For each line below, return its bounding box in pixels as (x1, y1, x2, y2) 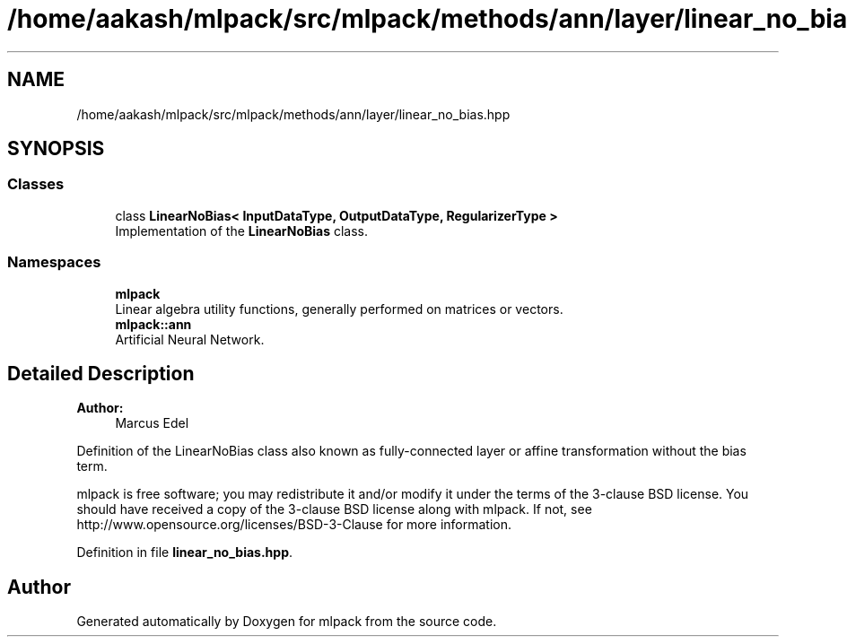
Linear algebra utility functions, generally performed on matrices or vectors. (115, 300, 563, 317)
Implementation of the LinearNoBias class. (115, 222, 369, 239)
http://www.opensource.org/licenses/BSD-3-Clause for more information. (76, 517, 511, 533)
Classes (7, 175, 65, 194)
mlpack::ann (115, 316, 192, 332)
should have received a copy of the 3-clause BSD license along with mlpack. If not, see (76, 501, 592, 518)
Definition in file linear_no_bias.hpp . (76, 544, 293, 561)
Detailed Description (7, 361, 195, 385)
